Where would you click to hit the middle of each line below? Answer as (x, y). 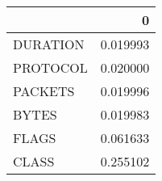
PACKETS (44, 91)
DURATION (49, 44)
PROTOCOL (50, 67)
